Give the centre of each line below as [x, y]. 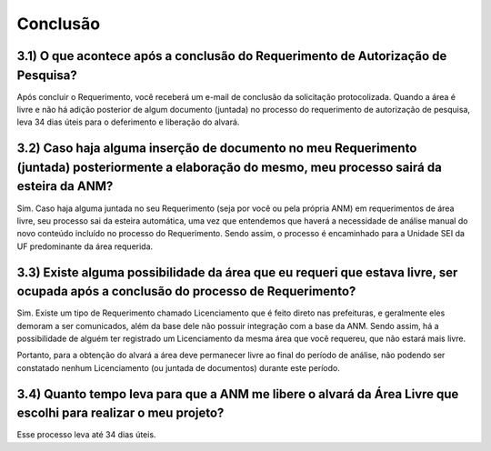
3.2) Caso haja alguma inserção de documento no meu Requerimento [217, 149]
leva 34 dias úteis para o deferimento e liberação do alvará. [128, 122]
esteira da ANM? [65, 186]
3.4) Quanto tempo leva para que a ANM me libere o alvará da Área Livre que [238, 394]
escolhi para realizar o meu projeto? [120, 413]
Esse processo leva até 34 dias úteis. [86, 435]
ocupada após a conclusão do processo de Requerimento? [186, 291]
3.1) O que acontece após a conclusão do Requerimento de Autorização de [232, 56]
